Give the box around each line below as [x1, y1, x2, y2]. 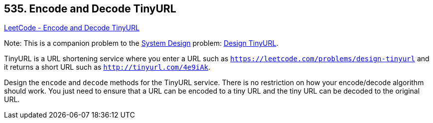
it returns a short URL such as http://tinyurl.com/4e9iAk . [4, 63, 211, 72]
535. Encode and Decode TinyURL [4, 2, 176, 15]
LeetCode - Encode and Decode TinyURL [4, 23, 140, 32]
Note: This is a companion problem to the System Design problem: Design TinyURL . [4, 39, 279, 48]
